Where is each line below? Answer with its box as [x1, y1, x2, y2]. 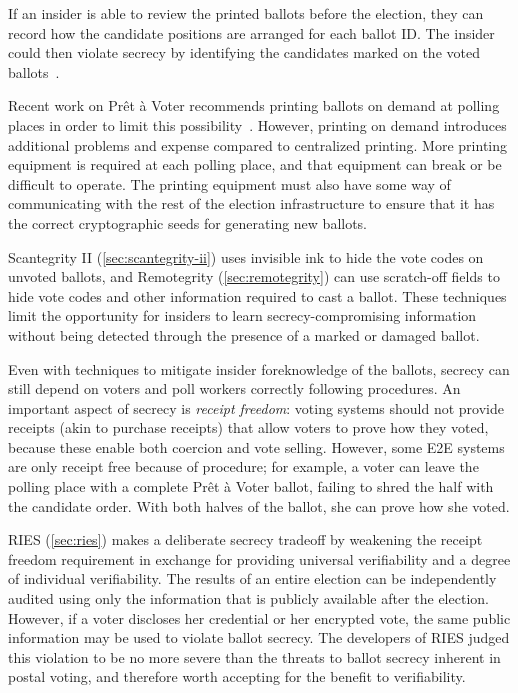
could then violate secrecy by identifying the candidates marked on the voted [8, 42, 480, 63]
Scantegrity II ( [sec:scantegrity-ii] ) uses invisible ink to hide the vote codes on [8, 246, 484, 267]
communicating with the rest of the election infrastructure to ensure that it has [8, 193, 495, 214]
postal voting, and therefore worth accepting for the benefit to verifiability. [8, 666, 466, 687]
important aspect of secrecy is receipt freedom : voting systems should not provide [8, 397, 504, 418]
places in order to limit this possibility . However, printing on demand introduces [8, 114, 507, 135]
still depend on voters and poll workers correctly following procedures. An [8, 378, 461, 399]
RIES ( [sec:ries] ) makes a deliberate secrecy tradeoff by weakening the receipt [8, 529, 483, 550]
